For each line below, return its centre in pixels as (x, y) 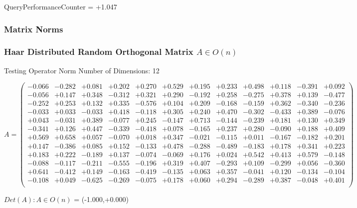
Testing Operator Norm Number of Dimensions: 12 (82, 70)
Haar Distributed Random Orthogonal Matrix (99, 52)
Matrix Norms (34, 29)
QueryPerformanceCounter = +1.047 (61, 6)
